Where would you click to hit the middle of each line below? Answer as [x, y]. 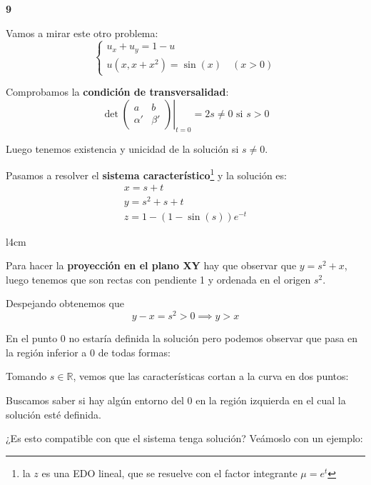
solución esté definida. [54, 414]
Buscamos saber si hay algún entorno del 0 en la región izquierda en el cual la [176, 400]
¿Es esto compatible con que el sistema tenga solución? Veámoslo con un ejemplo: [184, 438]
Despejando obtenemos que [65, 303]
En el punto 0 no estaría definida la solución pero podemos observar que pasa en [182, 338]
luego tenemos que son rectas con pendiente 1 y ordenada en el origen [158, 279]
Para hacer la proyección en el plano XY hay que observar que [151, 265]
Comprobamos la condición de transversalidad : [117, 92]
